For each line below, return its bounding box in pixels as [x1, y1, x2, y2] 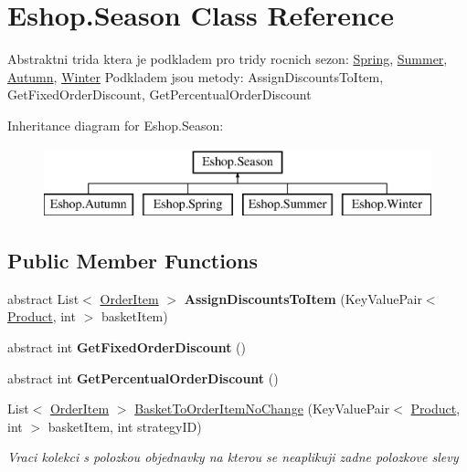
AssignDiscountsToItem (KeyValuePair [184, 288, 422, 308]
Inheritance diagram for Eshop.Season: [7, 115, 224, 134]
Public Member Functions [7, 246, 258, 275]
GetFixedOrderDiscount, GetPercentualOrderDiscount [7, 85, 312, 104]
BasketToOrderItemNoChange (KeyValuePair [134, 399, 390, 418]
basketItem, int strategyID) [48, 416, 202, 435]
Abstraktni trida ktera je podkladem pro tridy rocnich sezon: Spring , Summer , [7, 49, 448, 68]
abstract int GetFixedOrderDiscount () [7, 338, 246, 357]
